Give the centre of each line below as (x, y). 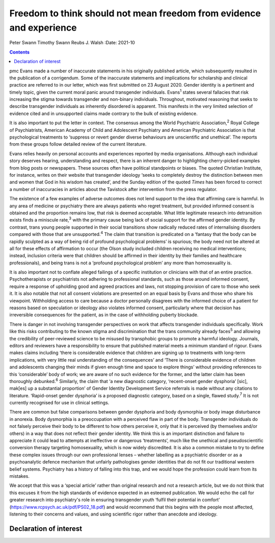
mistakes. (20, 476)
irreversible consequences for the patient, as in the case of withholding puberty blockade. (104, 315)
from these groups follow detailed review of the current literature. (78, 144)
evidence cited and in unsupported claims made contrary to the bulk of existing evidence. (104, 113)
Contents (20, 52)
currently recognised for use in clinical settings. (59, 403)
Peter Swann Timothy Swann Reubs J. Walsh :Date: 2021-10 (72, 43)
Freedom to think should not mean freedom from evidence (135, 13)
